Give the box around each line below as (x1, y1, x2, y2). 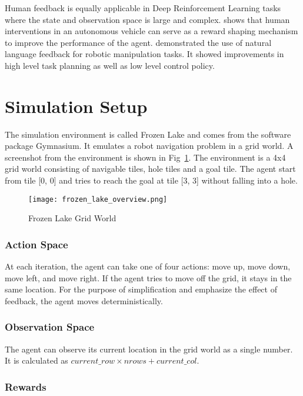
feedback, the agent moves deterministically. (5, 294, 163, 307)
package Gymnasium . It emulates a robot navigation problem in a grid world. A (5, 139, 294, 152)
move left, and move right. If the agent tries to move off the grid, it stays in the (5, 271, 292, 284)
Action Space (5, 237, 68, 251)
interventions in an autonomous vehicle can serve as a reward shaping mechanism (5, 25, 298, 37)
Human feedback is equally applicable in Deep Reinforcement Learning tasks (5, 2, 281, 14)
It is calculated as (5, 354, 68, 367)
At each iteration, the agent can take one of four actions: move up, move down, (5, 260, 291, 272)
